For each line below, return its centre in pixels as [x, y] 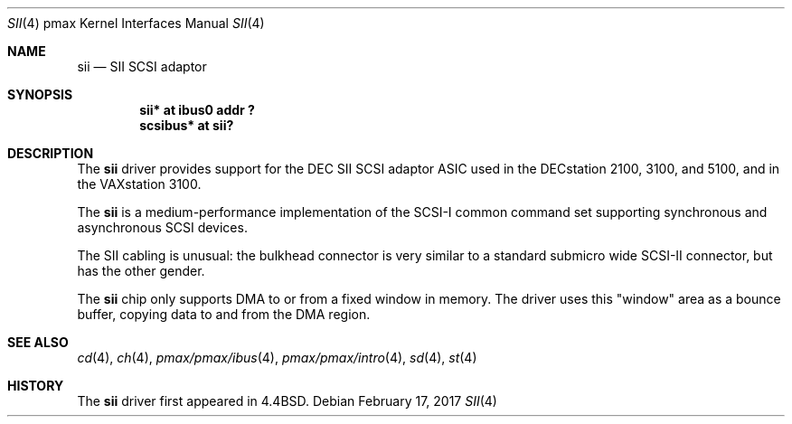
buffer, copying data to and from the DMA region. [224, 314]
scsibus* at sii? [187, 125]
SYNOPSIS [40, 94]
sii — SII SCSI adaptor [142, 66]
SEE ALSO [38, 342]
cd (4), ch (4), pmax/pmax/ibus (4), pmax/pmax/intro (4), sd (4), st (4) [277, 358]
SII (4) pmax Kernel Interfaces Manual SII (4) [136, 23]
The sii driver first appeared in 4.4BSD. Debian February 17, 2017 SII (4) [287, 401]
